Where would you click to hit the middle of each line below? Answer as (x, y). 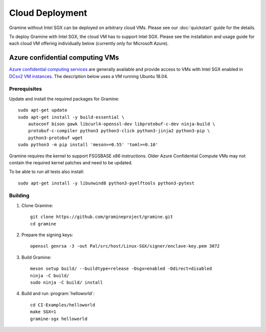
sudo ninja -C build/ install (67, 282)
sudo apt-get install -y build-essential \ (71, 117)
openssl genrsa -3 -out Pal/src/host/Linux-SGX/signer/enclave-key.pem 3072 (125, 246)
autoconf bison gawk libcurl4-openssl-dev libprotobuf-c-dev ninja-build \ (121, 124)
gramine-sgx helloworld (59, 319)
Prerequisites (25, 89)
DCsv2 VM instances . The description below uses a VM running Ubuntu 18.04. (89, 76)
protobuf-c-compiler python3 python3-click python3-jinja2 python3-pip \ (119, 131)
